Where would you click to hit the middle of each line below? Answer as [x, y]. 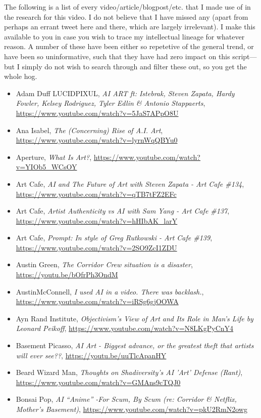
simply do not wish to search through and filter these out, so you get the [134, 66]
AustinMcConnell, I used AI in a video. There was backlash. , [110, 291]
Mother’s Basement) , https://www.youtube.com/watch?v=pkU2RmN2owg [132, 409]
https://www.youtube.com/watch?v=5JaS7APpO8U [97, 113]
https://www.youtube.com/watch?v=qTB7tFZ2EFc [96, 194]
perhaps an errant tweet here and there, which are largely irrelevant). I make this [130, 27]
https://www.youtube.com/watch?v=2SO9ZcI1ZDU [96, 247]
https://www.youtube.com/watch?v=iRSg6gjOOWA [97, 301]
